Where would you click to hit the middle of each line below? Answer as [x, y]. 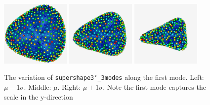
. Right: [69, 87]
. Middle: [38, 87]
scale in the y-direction [39, 96]
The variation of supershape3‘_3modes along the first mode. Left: [104, 77]
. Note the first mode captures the [154, 87]
